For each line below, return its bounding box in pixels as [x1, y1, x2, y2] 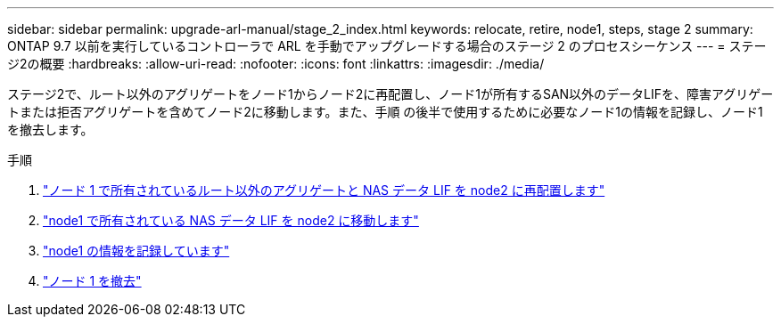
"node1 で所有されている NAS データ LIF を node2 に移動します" [43, 213, 419, 228]
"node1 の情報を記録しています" [43, 243, 230, 258]
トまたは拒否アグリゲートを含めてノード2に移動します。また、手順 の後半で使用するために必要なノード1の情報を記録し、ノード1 [7, 104, 763, 119]
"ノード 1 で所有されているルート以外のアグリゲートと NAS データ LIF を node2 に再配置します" [43, 182, 605, 198]
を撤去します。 [7, 122, 94, 137]
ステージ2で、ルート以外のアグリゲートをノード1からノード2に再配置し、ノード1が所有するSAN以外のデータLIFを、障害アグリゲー [7, 86, 774, 101]
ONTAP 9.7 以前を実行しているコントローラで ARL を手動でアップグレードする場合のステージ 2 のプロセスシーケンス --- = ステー [7, 38, 767, 53]
